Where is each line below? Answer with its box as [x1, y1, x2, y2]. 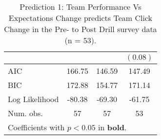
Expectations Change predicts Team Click [8, 12, 153, 23]
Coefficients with [8, 122, 65, 133]
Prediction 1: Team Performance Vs [20, 1, 141, 12]
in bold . [98, 122, 127, 133]
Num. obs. [8, 107, 43, 119]
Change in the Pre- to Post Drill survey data [4, 23, 157, 35]
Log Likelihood [8, 93, 59, 104]
